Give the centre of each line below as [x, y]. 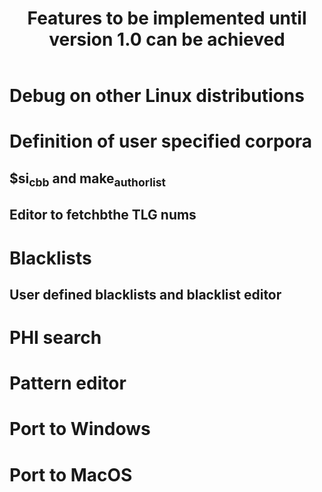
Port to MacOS [71, 474]
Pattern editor [68, 383]
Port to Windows [80, 429]
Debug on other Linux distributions [157, 96]
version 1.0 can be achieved [167, 39]
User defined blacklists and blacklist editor [145, 294]
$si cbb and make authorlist [87, 179]
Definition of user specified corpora [161, 141]
